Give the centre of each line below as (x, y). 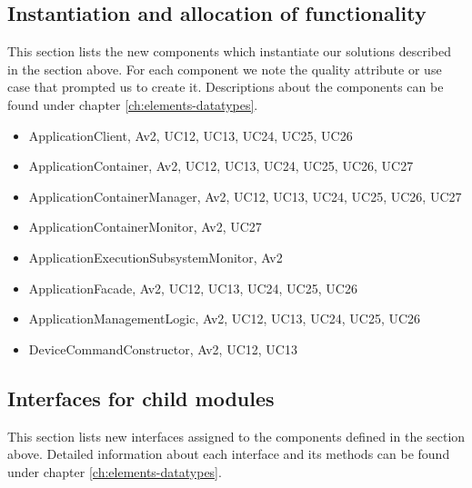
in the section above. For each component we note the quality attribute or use (225, 69)
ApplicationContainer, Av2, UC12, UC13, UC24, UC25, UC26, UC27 (221, 166)
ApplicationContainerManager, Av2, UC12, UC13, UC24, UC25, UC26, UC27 (245, 196)
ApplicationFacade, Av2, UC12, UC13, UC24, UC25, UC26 (193, 288)
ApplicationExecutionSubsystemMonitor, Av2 (156, 257)
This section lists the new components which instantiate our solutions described (230, 51)
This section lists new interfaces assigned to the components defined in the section (236, 436)
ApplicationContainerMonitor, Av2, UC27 (145, 227)
